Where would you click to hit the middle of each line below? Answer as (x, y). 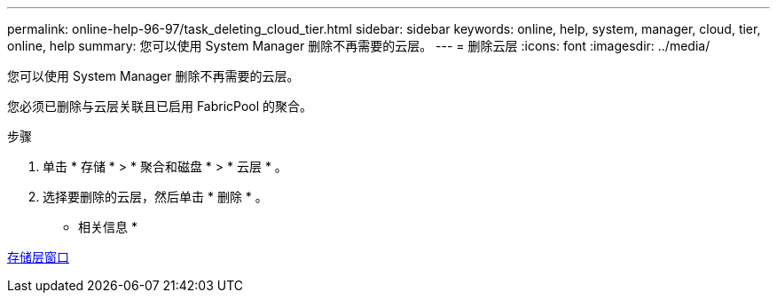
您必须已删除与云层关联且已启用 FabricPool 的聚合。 (160, 106)
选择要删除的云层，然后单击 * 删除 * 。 (155, 197)
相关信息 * (108, 227)
